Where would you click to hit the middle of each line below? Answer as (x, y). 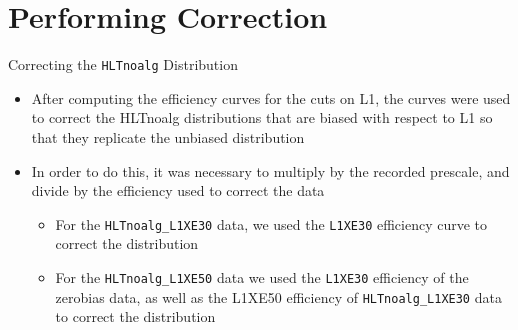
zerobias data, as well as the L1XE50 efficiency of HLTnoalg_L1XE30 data (278, 296)
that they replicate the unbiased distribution (168, 136)
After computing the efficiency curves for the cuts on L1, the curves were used (271, 97)
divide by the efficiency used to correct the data (178, 190)
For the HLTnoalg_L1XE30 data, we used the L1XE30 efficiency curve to (271, 223)
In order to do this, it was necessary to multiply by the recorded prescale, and (270, 170)
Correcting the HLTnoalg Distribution (123, 64)
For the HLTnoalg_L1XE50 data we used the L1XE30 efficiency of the (262, 277)
